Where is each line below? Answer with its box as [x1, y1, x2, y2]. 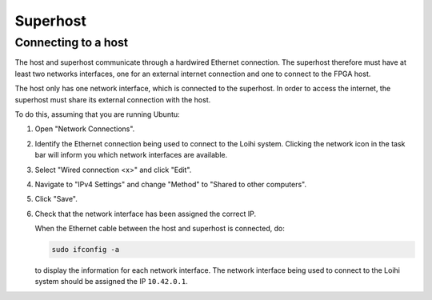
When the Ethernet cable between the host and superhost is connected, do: [34, 224, 286, 234]
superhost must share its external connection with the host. [14, 94, 211, 104]
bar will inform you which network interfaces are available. [34, 150, 228, 160]
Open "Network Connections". [34, 124, 135, 134]
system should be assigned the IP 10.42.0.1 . [34, 277, 188, 286]
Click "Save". [34, 194, 78, 204]
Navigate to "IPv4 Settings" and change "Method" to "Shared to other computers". [34, 179, 307, 189]
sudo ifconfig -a [51, 245, 120, 254]
